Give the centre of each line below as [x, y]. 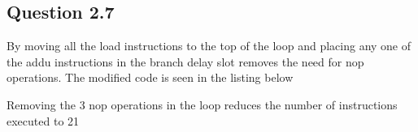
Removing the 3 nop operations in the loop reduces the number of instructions [202, 104]
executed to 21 [43, 120]
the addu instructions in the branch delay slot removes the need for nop [185, 61]
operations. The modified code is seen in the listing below [150, 77]
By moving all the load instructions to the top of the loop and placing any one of [209, 46]
